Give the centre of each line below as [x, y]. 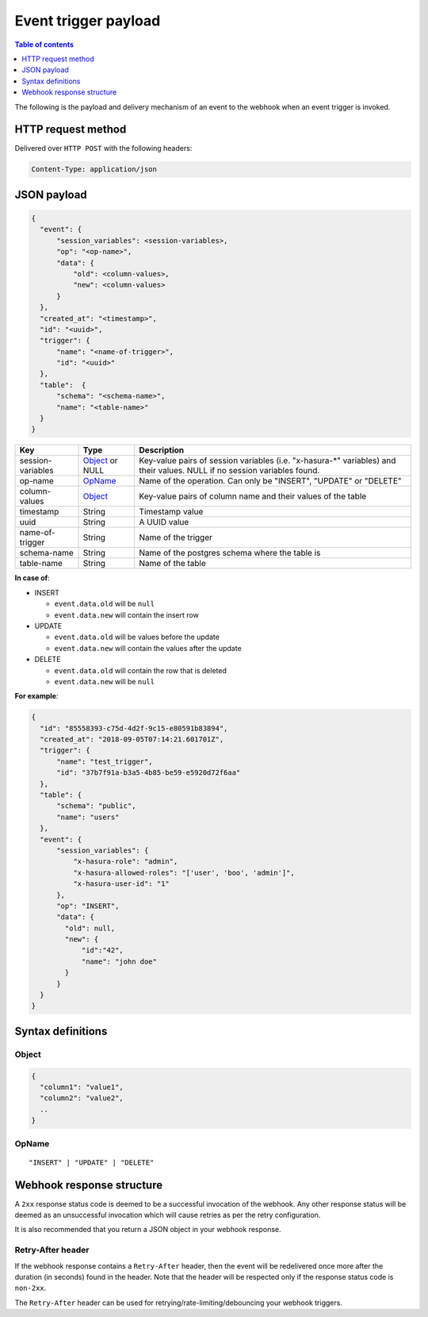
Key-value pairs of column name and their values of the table [253, 496]
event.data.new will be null [104, 681]
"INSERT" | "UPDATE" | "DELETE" [92, 1162]
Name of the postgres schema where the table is [230, 553]
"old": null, [90, 928]
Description [162, 450]
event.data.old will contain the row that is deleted [141, 670]
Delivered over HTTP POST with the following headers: [103, 148]
